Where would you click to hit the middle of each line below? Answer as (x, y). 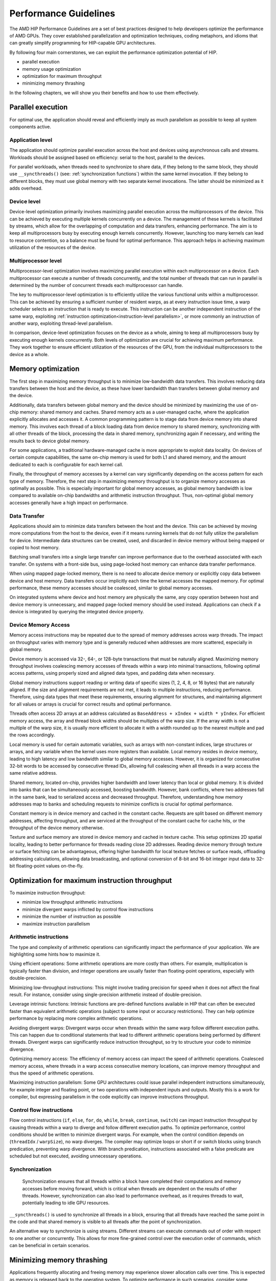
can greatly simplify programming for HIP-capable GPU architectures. (83, 43)
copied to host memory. (34, 548)
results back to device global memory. (50, 441)
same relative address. (33, 773)
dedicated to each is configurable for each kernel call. (66, 464)
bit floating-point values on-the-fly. (47, 866)
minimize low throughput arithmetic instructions (72, 902)
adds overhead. (26, 188)
